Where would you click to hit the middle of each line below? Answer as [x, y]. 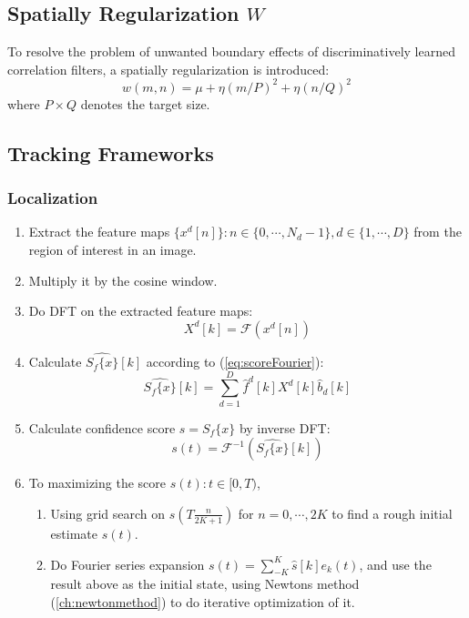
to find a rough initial [392, 513]
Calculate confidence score [102, 427]
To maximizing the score [97, 483]
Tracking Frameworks [111, 152]
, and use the [395, 564]
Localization [53, 198]
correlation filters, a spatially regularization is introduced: [168, 69]
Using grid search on [108, 513]
